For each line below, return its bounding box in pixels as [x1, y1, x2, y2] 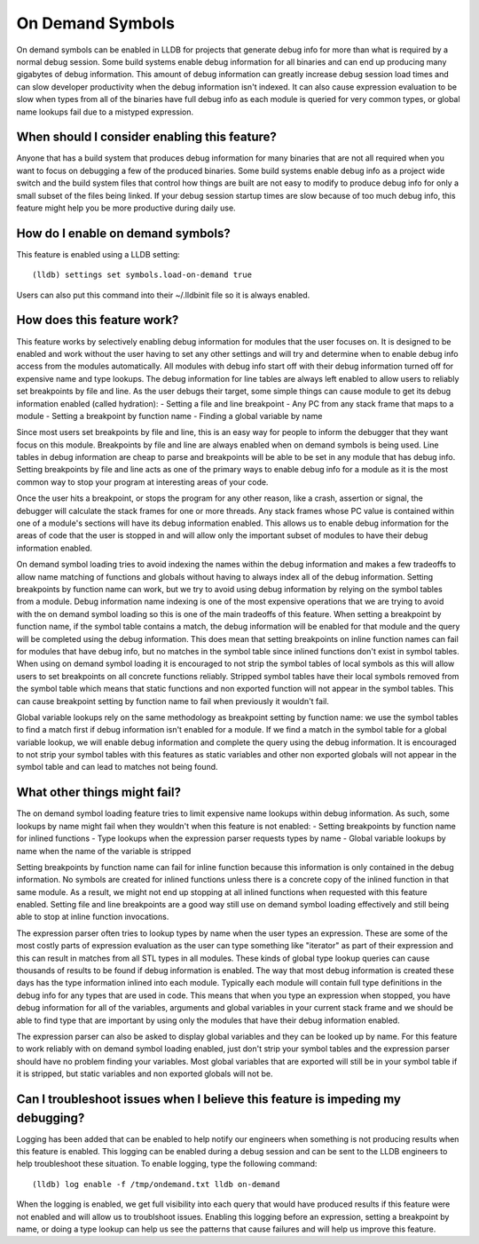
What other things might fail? [16, 785, 182, 800]
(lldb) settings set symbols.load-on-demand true [32, 270, 253, 280]
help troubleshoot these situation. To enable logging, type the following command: [16, 1159, 318, 1169]
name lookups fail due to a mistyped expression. [16, 107, 194, 117]
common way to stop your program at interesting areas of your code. [16, 476, 269, 487]
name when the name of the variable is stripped [16, 845, 192, 856]
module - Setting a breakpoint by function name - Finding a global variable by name [16, 410, 323, 421]
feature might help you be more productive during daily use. [16, 202, 236, 213]
